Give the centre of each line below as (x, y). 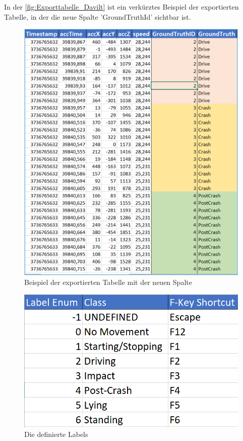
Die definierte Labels (56, 434)
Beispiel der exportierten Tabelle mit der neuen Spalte (108, 282)
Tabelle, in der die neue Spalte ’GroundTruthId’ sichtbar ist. (98, 16)
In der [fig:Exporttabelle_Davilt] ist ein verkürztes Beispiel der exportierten (121, 7)
